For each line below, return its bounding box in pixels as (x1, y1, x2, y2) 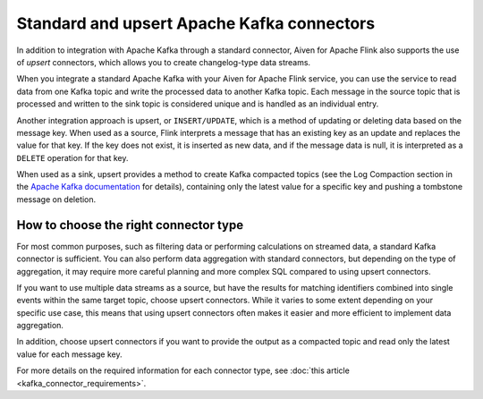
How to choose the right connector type (16, 217, 244, 233)
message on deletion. (16, 193, 97, 205)
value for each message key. (16, 349, 123, 360)
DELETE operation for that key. (16, 152, 129, 163)
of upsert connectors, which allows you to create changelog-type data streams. (16, 56, 311, 67)
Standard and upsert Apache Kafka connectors (16, 13, 376, 33)
